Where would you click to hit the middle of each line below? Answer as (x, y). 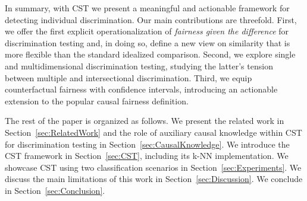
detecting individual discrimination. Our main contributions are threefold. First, (151, 19)
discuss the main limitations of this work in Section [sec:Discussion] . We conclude (154, 179)
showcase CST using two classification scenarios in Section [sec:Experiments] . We (153, 167)
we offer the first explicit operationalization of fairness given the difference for (147, 31)
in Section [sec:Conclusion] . (55, 190)
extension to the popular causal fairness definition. (97, 100)
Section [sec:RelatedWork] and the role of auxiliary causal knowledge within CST (153, 132)
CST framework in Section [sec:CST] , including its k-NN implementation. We (147, 156)
